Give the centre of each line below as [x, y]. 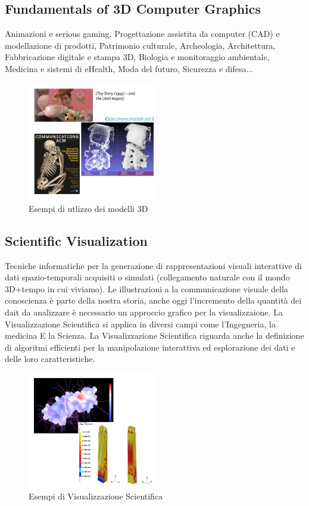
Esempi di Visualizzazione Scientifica [96, 496]
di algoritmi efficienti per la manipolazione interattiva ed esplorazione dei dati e [150, 347]
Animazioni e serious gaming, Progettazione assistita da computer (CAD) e [142, 34]
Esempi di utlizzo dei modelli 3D [88, 208]
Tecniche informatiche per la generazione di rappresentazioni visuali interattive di [153, 265]
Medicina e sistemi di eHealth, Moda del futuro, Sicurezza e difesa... [129, 68]
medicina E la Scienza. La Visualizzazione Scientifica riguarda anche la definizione [154, 335]
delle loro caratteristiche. [50, 359]
